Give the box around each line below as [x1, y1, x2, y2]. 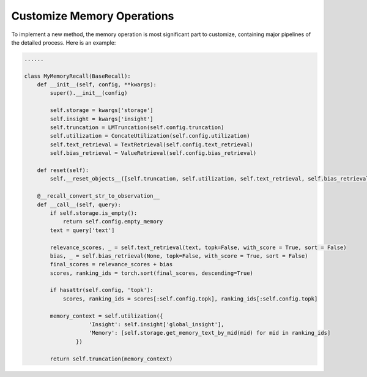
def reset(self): [37, 167, 89, 174]
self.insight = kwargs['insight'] [50, 115, 154, 122]
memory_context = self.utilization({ [50, 312, 163, 319]
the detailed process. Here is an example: [11, 39, 116, 46]
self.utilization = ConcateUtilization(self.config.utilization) [50, 132, 250, 140]
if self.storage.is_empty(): [50, 209, 138, 217]
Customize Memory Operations [11, 9, 174, 23]
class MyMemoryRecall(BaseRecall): [24, 72, 131, 80]
